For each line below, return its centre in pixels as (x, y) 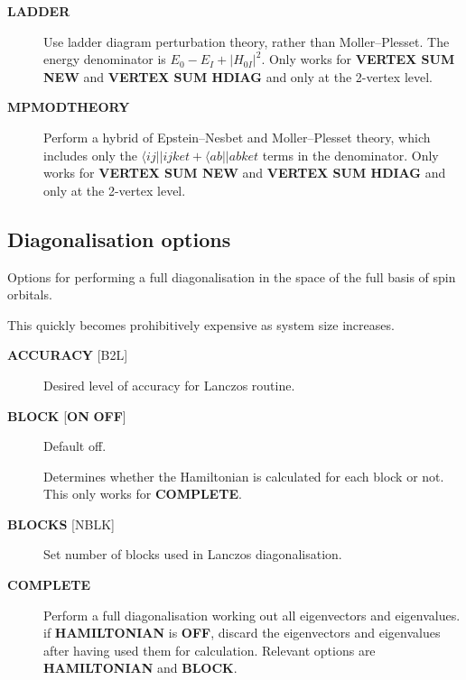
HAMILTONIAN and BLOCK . (140, 668)
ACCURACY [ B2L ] (68, 355)
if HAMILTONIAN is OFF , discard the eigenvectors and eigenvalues (242, 633)
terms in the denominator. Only (350, 155)
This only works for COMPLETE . (143, 494)
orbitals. (30, 294)
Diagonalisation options (119, 239)
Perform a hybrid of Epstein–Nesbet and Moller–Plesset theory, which (237, 137)
